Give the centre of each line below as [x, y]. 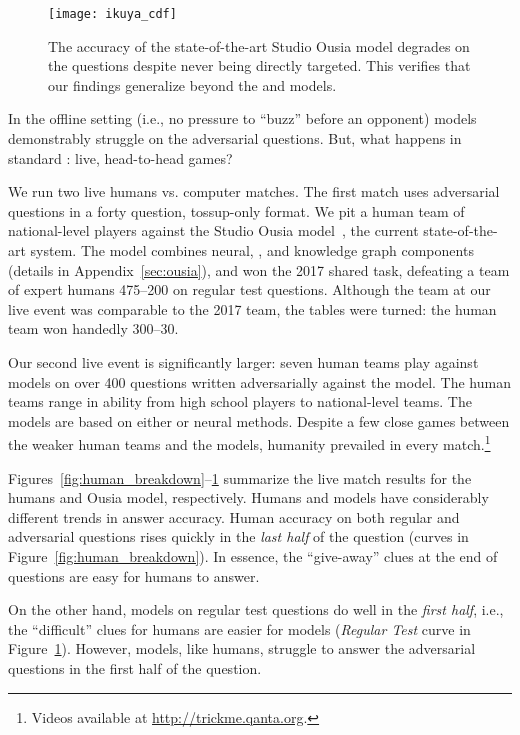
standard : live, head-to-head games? [120, 157]
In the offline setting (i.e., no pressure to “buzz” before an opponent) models [242, 118]
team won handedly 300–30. [93, 328]
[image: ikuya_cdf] [112, 14]
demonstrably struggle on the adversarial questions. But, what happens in [235, 138]
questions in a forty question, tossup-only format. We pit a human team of [236, 210]
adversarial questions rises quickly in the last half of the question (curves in [238, 536]
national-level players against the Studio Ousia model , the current [213, 230]
